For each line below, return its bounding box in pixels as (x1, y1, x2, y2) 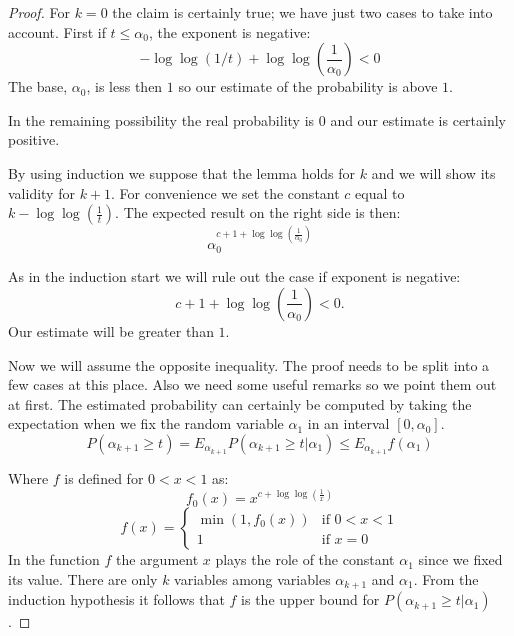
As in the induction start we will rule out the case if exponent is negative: (8, 266, 461, 287)
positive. (8, 129, 60, 150)
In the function (8, 549, 100, 570)
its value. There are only (8, 568, 158, 589)
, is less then (86, 76, 163, 97)
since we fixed (418, 549, 503, 570)
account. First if (8, 21, 106, 42)
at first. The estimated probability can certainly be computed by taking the (8, 393, 472, 414)
